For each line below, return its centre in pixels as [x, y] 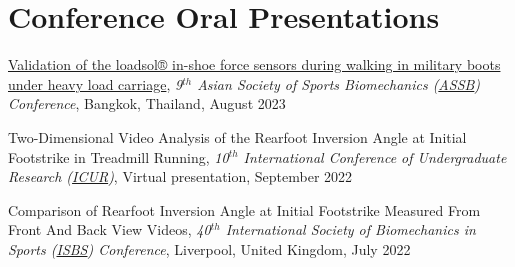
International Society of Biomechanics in [350, 229]
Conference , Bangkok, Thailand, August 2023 [147, 103]
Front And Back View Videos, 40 [109, 229]
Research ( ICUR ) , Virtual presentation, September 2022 [180, 176]
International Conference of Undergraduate [375, 156]
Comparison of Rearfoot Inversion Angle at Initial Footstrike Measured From [244, 209]
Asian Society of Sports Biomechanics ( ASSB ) [339, 83]
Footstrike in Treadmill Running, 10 [118, 156]
